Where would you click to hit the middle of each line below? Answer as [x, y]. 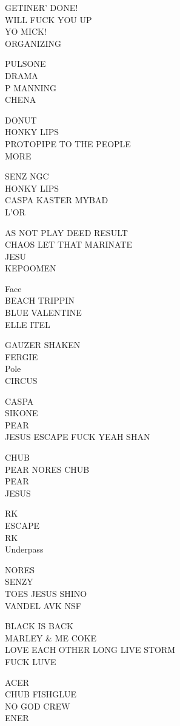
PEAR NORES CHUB [47, 469]
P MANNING [31, 87]
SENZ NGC [27, 176]
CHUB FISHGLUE [41, 694]
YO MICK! [26, 31]
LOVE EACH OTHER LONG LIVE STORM [90, 650]
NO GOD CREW [38, 706]
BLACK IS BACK [39, 626]
